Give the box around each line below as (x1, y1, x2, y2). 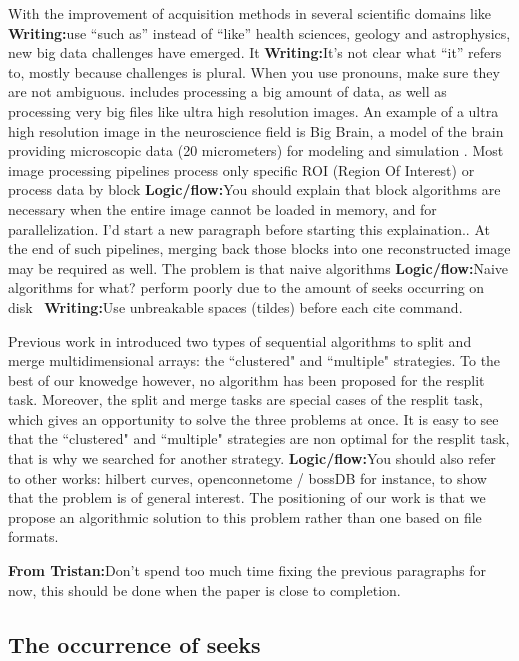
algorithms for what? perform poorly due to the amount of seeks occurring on (8, 277, 485, 298)
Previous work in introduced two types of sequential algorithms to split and (8, 330, 472, 351)
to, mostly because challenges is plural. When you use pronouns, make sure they (8, 61, 500, 82)
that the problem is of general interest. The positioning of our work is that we (8, 487, 486, 508)
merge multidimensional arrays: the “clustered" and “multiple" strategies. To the (8, 350, 501, 371)
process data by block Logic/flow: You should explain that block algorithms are (8, 179, 501, 200)
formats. (8, 526, 59, 547)
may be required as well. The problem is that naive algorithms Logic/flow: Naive (8, 257, 509, 278)
